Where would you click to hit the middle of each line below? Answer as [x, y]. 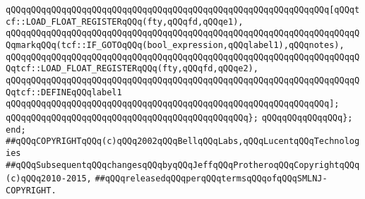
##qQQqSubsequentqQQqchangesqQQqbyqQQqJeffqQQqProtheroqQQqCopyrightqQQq [183, 165]
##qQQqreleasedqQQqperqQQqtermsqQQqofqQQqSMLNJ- [211, 179]
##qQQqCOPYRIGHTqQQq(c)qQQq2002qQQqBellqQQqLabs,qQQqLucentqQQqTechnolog [183, 141]
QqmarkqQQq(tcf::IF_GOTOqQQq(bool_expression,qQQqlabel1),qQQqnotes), [175, 45]
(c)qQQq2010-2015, [49, 179]
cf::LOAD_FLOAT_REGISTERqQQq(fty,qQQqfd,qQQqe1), [125, 22]
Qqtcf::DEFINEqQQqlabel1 [64, 92]
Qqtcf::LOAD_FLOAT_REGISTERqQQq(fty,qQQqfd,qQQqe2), [132, 69]
